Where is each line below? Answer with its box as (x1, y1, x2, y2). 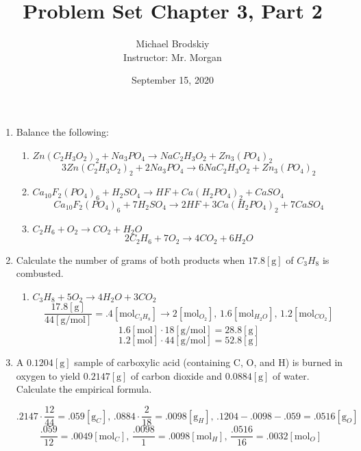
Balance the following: (16, 124, 109, 138)
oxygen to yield (16, 368, 81, 382)
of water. (272, 368, 310, 382)
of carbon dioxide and (131, 368, 223, 382)
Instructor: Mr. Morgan (123, 49, 222, 64)
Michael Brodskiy (136, 36, 210, 51)
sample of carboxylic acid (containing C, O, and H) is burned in (74, 355, 343, 369)
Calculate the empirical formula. (16, 382, 152, 396)
